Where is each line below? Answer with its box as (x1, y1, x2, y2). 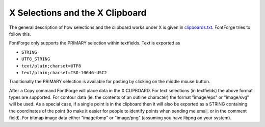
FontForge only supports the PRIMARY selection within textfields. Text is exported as (9, 40, 181, 46)
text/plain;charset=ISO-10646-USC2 (21, 70, 107, 75)
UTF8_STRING (21, 56, 50, 62)
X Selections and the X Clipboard (9, 7, 147, 18)
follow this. (9, 31, 31, 37)
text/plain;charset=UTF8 (21, 63, 81, 68)
